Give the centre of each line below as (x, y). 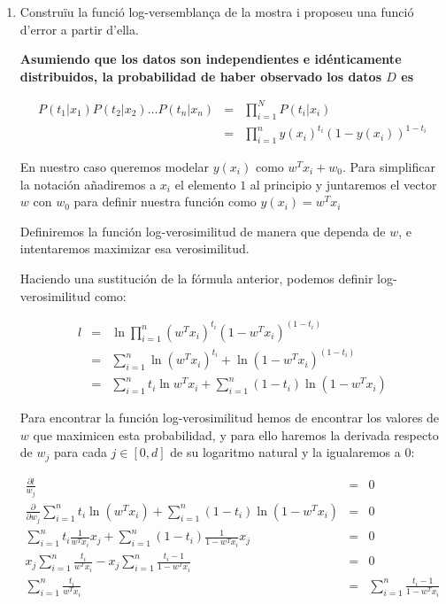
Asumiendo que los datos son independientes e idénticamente (211, 59)
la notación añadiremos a (88, 184)
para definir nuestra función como (165, 201)
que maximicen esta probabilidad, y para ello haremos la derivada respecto (236, 434)
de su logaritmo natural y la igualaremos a (285, 452)
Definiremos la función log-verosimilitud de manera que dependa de (203, 231)
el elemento (205, 184)
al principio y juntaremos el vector (343, 184)
